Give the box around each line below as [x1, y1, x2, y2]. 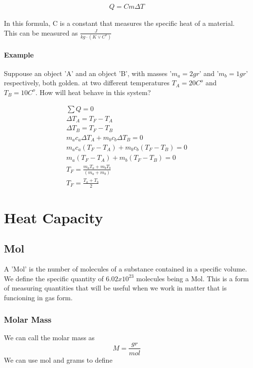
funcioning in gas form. [4, 292, 73, 303]
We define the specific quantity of [4, 273, 104, 283]
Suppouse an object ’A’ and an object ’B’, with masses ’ [4, 68, 172, 78]
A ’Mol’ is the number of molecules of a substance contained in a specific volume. [4, 264, 247, 274]
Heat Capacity [4, 207, 103, 227]
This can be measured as [4, 27, 78, 38]
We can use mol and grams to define [4, 354, 113, 365]
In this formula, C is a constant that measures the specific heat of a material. [4, 18, 235, 28]
